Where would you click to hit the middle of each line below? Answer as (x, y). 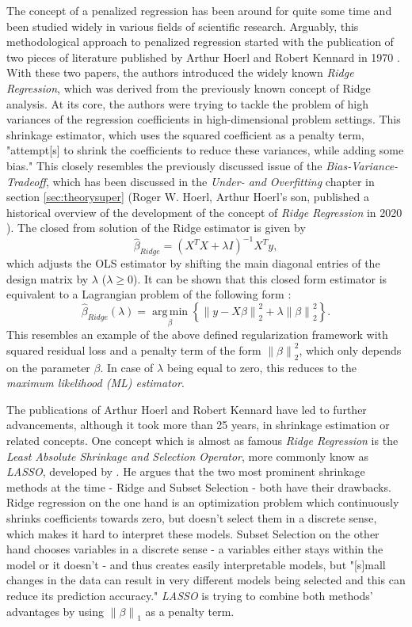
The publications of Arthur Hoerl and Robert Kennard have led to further (187, 409)
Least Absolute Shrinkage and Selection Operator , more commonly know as (187, 456)
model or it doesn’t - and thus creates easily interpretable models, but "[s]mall (196, 564)
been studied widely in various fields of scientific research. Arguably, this (183, 26)
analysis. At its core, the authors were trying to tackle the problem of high (188, 103)
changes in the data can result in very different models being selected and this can (206, 580)
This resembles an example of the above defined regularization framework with (197, 334)
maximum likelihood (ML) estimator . (95, 383)
